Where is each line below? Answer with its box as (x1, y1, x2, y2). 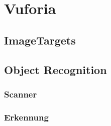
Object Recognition (4, 61, 107, 77)
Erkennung (4, 110, 49, 123)
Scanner (4, 87, 37, 100)
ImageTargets (4, 32, 76, 47)
